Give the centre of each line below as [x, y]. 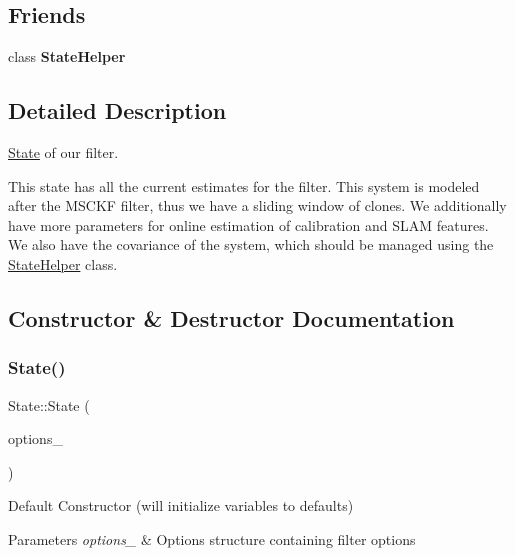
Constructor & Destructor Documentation [231, 317]
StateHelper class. [63, 263]
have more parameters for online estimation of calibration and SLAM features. [248, 224]
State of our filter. [63, 152]
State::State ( [49, 404]
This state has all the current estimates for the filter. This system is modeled [244, 185]
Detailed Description [117, 110]
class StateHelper [67, 56]
